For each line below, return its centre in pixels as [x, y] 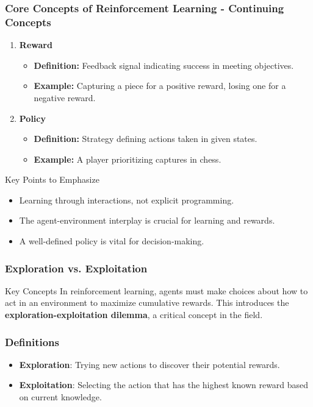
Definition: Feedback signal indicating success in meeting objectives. [164, 65]
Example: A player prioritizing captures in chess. [128, 159]
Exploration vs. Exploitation [76, 268]
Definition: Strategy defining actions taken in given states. [146, 139]
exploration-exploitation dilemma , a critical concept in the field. [134, 315]
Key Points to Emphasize [52, 179]
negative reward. [65, 97]
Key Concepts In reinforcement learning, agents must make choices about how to [156, 290]
